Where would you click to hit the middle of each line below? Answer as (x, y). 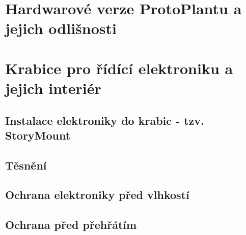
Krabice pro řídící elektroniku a (119, 68)
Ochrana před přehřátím (71, 225)
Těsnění (26, 165)
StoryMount (38, 135)
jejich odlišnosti (61, 28)
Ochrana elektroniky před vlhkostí (97, 195)
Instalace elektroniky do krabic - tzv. (105, 120)
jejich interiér (53, 88)
